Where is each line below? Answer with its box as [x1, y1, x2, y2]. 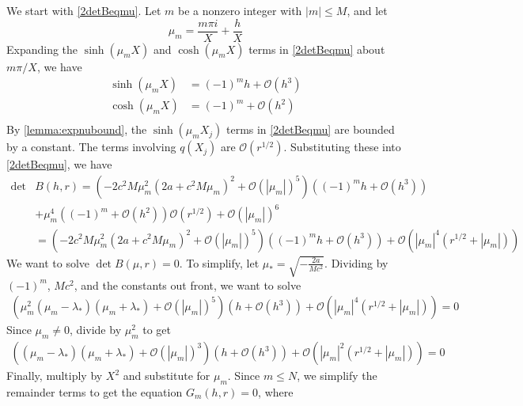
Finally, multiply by [6, 367, 103, 384]
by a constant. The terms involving [6, 138, 176, 155]
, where [258, 384, 294, 400]
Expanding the [6, 40, 78, 57]
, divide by [70, 321, 122, 338]
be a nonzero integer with [177, 2, 302, 18]
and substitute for [123, 367, 210, 384]
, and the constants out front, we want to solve [74, 276, 301, 293]
